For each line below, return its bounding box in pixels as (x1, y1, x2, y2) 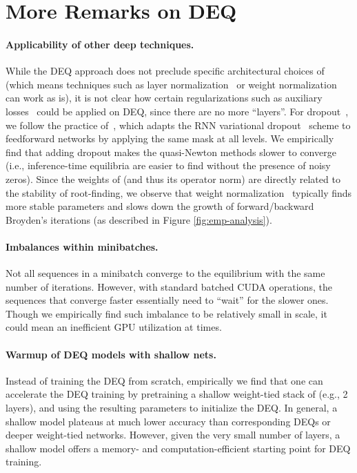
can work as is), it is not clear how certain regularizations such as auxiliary (6, 90, 323, 105)
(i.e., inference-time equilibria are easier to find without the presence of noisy (6, 158, 331, 173)
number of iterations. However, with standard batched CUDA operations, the (6, 279, 332, 293)
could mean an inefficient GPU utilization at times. (6, 320, 222, 334)
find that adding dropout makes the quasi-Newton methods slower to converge (6, 144, 336, 159)
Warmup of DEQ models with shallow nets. (6, 347, 216, 361)
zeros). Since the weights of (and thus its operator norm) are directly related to (6, 171, 340, 186)
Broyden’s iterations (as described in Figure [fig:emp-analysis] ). (6, 212, 272, 226)
